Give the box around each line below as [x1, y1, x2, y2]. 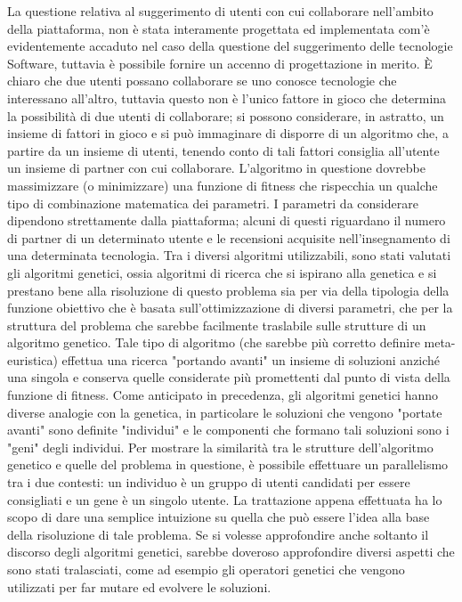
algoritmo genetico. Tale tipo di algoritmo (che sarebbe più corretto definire [7, 333, 420, 352]
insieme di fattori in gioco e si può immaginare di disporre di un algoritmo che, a [7, 124, 449, 142]
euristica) [7, 350, 58, 369]
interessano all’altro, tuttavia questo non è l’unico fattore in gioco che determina [7, 88, 447, 107]
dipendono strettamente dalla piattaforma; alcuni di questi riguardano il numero [7, 211, 446, 230]
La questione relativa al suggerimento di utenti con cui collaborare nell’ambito [7, 2, 434, 20]
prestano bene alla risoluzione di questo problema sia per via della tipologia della [7, 281, 450, 299]
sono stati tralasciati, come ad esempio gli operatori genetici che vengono [7, 560, 405, 578]
